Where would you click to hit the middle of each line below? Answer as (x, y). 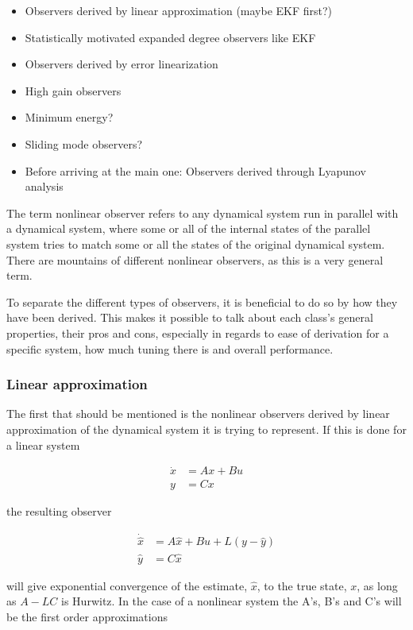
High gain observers (73, 90)
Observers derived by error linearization (122, 64)
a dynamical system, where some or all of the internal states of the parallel (189, 228)
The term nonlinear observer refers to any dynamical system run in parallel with (203, 213)
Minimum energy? (69, 117)
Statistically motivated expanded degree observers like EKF (170, 37)
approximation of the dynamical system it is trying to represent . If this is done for (206, 429)
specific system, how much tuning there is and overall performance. (170, 348)
